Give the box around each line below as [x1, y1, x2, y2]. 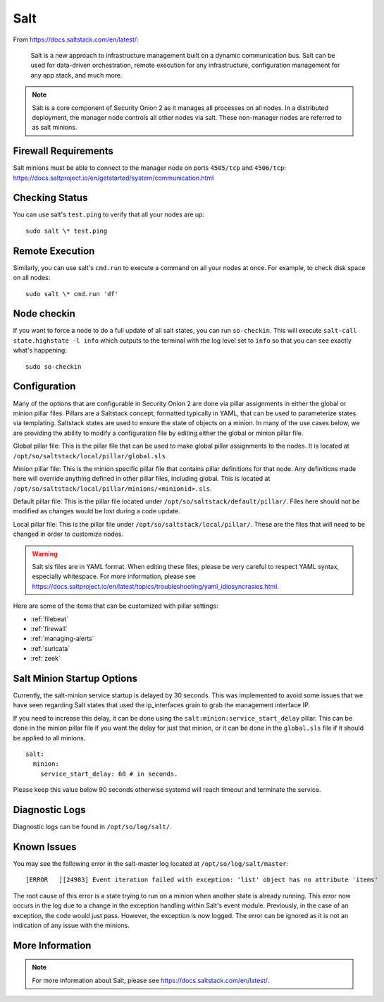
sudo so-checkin [25, 362, 82, 370]
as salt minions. [32, 123, 78, 132]
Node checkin [13, 307, 75, 320]
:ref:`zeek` [30, 654, 61, 663]
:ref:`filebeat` [30, 614, 68, 623]
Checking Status [13, 192, 88, 204]
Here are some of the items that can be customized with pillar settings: [13, 601, 218, 610]
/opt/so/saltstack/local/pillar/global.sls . [13, 451, 168, 460]
